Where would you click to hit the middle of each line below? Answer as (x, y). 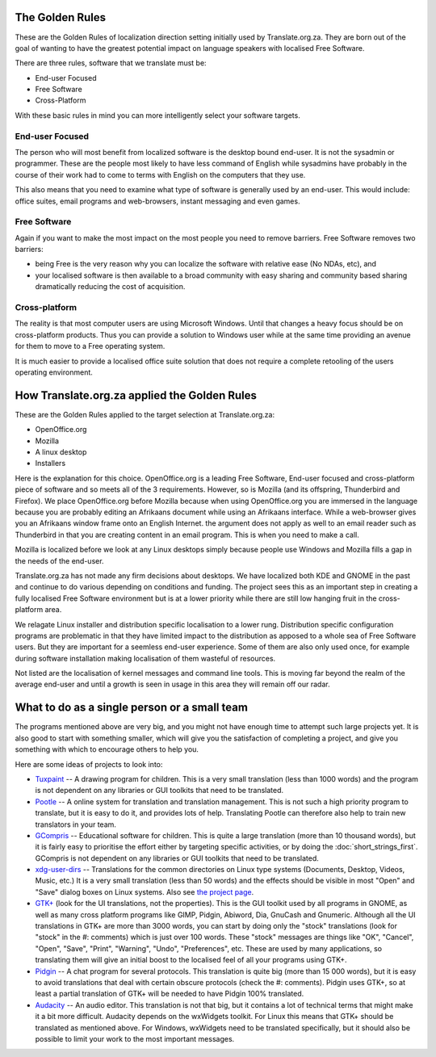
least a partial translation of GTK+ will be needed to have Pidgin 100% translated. (170, 994)
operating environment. (54, 372)
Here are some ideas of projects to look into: (89, 764)
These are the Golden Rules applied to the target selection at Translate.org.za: (145, 414)
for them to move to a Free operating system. (90, 346)
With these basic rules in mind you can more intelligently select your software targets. (157, 115)
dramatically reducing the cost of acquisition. (110, 287)
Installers (50, 463)
